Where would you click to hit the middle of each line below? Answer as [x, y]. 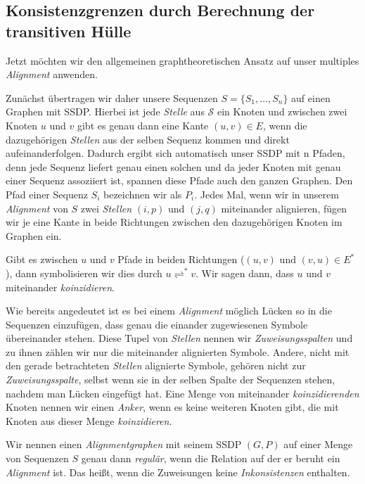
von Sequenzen [37, 458]
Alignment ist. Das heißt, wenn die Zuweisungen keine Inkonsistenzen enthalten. [178, 472]
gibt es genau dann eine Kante [143, 125]
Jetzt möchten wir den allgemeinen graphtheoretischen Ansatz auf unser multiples [182, 60]
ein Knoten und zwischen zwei [282, 112]
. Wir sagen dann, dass [244, 273]
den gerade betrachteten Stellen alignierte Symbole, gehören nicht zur [156, 365]
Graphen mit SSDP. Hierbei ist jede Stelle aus [105, 112]
